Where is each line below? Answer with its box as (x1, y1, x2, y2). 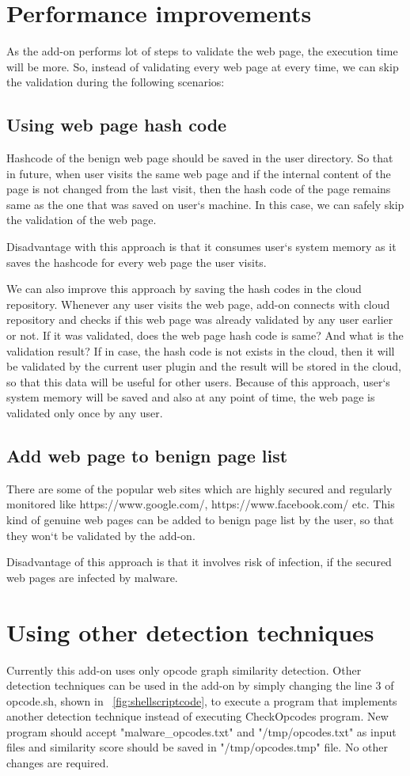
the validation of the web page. (6, 211, 157, 228)
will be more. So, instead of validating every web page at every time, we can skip (6, 58, 399, 74)
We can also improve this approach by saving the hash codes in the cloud (6, 280, 362, 297)
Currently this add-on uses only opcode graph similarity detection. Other (6, 661, 362, 678)
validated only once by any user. (6, 405, 163, 421)
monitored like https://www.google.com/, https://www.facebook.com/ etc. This (6, 496, 395, 512)
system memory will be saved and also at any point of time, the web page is (6, 389, 375, 405)
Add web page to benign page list (6, 443, 288, 467)
